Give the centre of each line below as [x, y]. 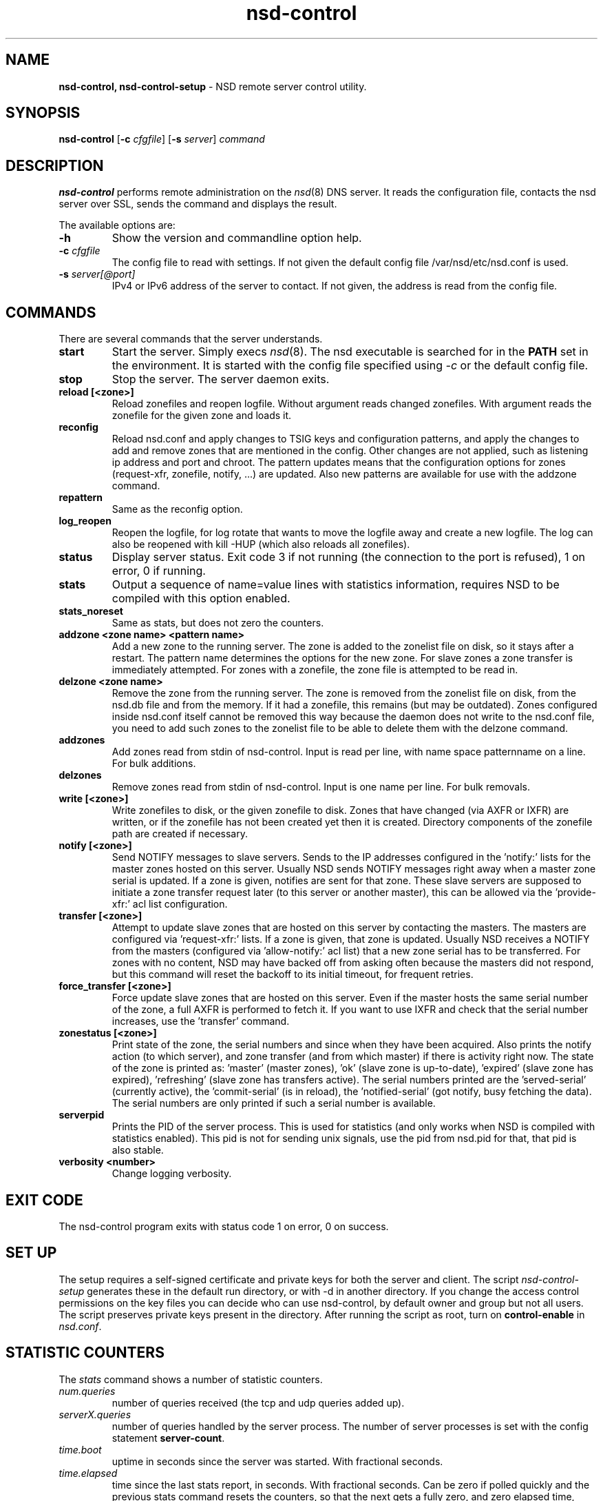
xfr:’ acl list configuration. [170, 904]
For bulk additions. [154, 764]
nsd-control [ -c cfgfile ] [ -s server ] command [162, 139]
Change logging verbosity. [172, 1174]
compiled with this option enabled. [201, 599]
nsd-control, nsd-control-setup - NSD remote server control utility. [213, 86]
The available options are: [117, 225]
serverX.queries [95, 1414]
